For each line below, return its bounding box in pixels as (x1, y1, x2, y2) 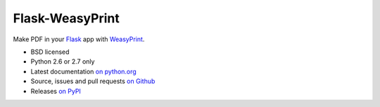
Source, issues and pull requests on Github (30, 77, 156, 85)
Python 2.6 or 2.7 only (30, 57, 95, 66)
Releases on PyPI (30, 87, 81, 95)
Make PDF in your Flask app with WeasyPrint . (13, 35, 145, 43)
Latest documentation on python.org (30, 67, 137, 76)
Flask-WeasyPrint (13, 10, 120, 26)
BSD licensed (30, 48, 70, 56)
